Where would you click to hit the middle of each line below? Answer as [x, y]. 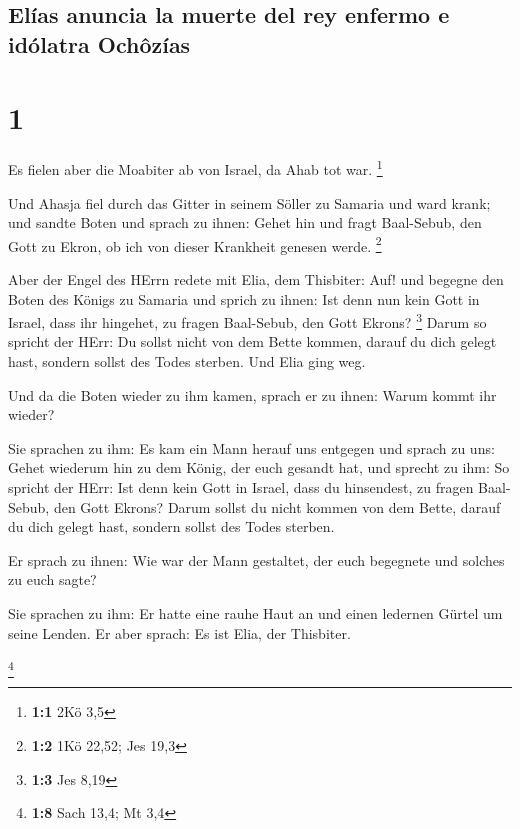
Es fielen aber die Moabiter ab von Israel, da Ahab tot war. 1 [195, 167]
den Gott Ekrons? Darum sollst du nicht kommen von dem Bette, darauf [277, 506]
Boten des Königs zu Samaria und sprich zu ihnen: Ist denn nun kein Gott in [244, 298]
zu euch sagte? [52, 579]
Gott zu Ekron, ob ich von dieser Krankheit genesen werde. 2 [195, 244]
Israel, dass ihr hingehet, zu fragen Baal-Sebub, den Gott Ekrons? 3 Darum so [247, 320]
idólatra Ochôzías [99, 43]
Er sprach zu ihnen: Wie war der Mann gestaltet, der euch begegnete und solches [256, 559]
